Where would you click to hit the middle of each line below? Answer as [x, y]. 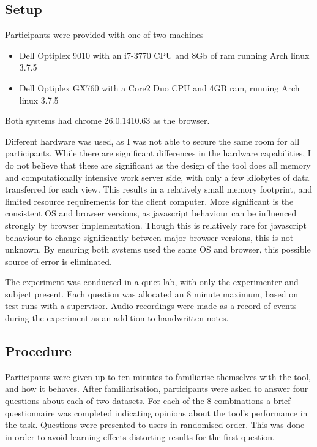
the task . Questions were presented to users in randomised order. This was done [155, 425]
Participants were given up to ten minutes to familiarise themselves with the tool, [158, 376]
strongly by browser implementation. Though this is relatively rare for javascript [156, 225]
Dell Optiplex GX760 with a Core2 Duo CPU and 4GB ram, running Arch [159, 87]
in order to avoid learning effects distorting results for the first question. [140, 436]
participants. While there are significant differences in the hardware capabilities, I [158, 153]
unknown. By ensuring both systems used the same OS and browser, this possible [158, 249]
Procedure [38, 351]
